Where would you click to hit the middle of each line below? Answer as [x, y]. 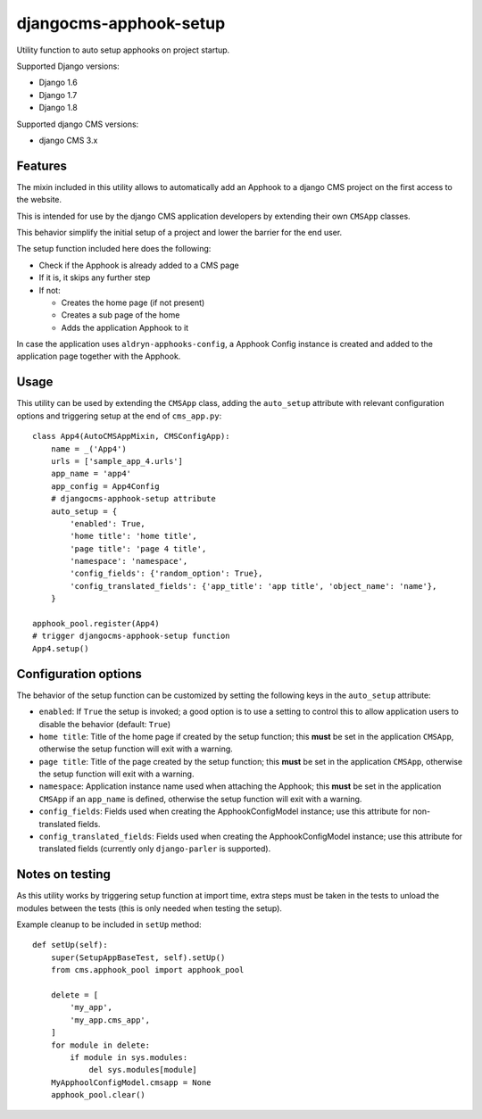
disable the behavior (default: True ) [105, 724]
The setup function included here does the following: [114, 249]
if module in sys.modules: [129, 1057]
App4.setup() [61, 648]
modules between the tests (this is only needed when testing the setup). [150, 908]
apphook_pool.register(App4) [96, 624]
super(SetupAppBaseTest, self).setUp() [138, 957]
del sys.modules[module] [143, 1070]
